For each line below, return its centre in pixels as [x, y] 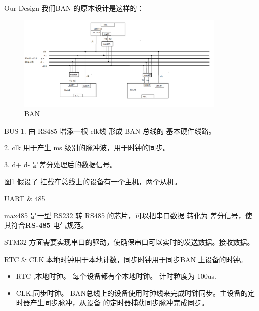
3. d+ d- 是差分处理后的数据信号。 [60, 164]
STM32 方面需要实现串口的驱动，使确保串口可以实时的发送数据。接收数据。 [129, 242]
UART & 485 [25, 198]
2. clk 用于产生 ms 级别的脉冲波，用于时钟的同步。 [87, 147]
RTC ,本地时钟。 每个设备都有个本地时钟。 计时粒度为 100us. [116, 276]
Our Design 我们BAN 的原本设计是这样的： [74, 8]
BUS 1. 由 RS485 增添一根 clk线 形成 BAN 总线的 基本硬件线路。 [110, 130]
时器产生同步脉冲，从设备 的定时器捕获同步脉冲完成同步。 [112, 303]
